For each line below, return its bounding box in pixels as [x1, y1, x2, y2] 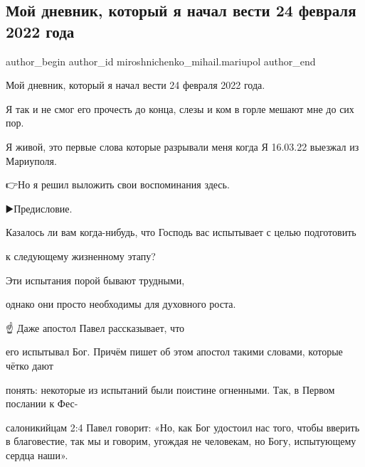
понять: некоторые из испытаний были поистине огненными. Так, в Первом [6, 382, 335, 397]
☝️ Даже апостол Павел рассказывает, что [6, 320, 185, 335]
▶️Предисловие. [6, 200, 73, 215]
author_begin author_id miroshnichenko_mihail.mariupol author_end [6, 53, 316, 68]
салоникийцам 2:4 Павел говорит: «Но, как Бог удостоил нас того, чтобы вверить [6, 419, 360, 434]
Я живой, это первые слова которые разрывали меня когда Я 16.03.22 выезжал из [6, 139, 359, 154]
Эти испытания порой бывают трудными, [6, 272, 185, 287]
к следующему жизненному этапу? [6, 248, 156, 263]
